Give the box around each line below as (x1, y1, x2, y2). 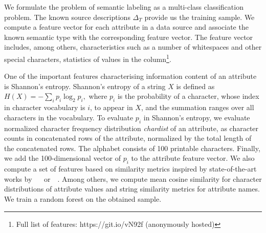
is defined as (176, 80, 215, 91)
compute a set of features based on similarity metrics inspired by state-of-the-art (4, 163, 257, 174)
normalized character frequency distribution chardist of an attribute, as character (4, 122, 259, 133)
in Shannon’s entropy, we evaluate (143, 112, 250, 122)
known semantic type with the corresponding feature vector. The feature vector (4, 31, 253, 42)
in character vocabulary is (4, 102, 85, 113)
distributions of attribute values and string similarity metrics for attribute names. (4, 183, 260, 194)
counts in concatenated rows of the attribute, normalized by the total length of (4, 133, 252, 143)
